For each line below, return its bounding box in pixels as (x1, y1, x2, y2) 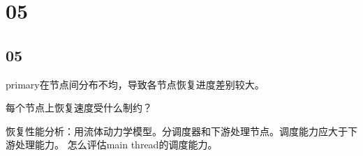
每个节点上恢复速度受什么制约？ (6, 100, 152, 115)
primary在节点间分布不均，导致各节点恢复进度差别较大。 (6, 77, 265, 91)
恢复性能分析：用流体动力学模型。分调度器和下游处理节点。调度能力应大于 (6, 123, 348, 138)
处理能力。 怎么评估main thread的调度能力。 (15, 137, 218, 152)
